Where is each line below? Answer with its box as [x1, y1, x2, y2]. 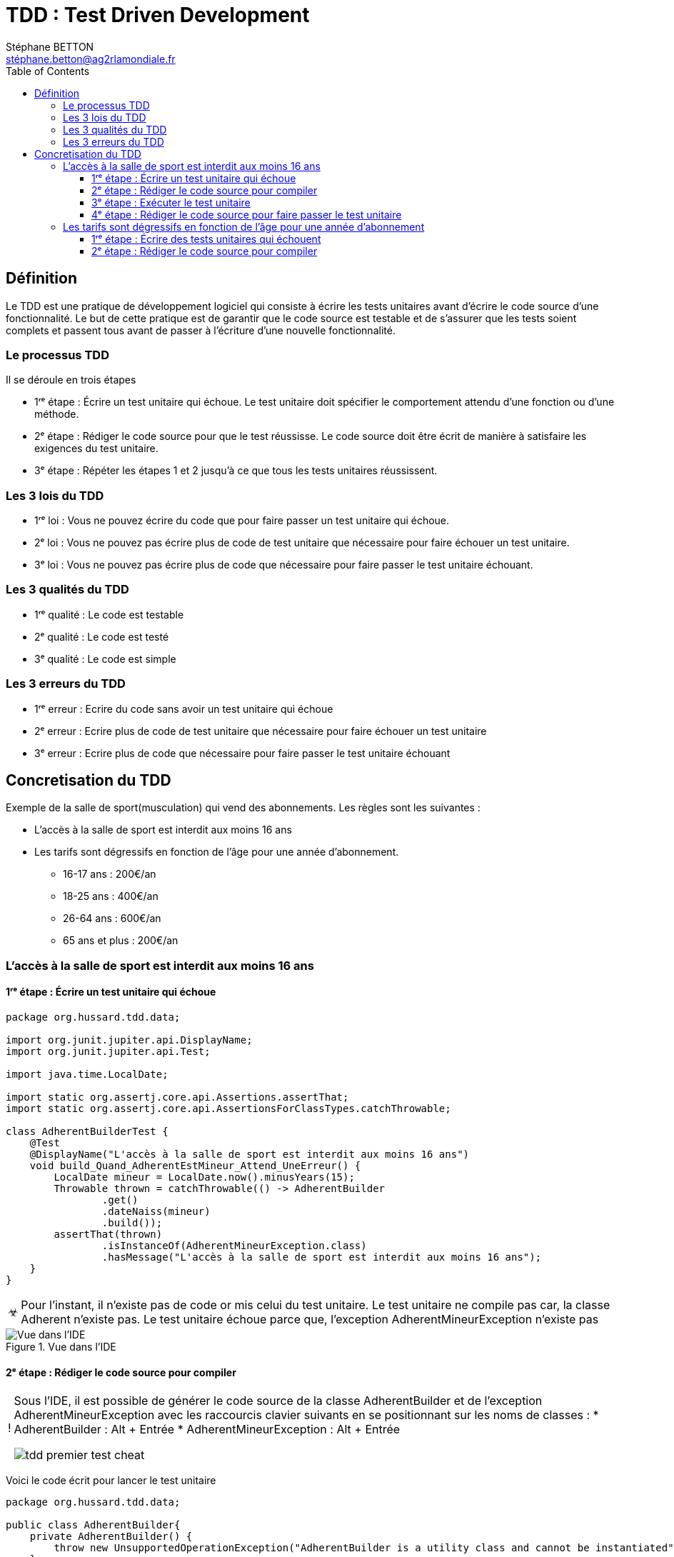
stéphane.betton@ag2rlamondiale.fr [6, 52, 176, 65]
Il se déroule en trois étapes [6, 374, 136, 386]
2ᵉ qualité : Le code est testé [34, 630, 169, 643]
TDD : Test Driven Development [6, 3, 310, 27]
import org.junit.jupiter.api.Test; [6, 1046, 211, 1058]
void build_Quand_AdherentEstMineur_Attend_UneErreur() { [29, 1160, 361, 1172]
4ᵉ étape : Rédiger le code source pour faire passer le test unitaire [91, 208, 402, 221]
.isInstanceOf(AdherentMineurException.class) [101, 1240, 367, 1252]
